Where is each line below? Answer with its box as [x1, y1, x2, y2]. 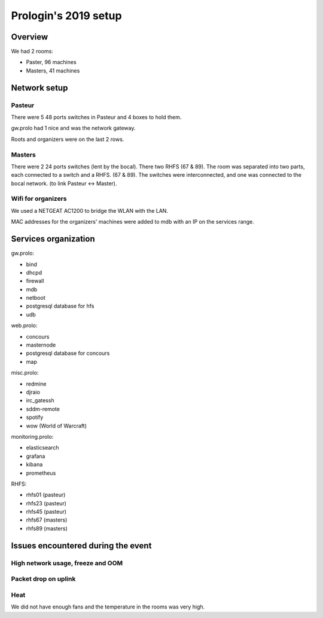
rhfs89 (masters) [26, 524, 68, 532]
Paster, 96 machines [26, 59, 77, 66]
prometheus [26, 469, 56, 477]
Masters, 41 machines [26, 67, 80, 74]
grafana [26, 453, 45, 460]
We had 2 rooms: [11, 48, 53, 55]
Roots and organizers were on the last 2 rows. [11, 135, 124, 143]
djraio [26, 388, 40, 396]
